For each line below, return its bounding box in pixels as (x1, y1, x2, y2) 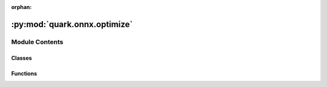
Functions (11, 69, 38, 77)
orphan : (11, 4, 32, 10)
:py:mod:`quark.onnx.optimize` (11, 19, 133, 30)
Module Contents (11, 37, 64, 46)
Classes (11, 54, 33, 62)
